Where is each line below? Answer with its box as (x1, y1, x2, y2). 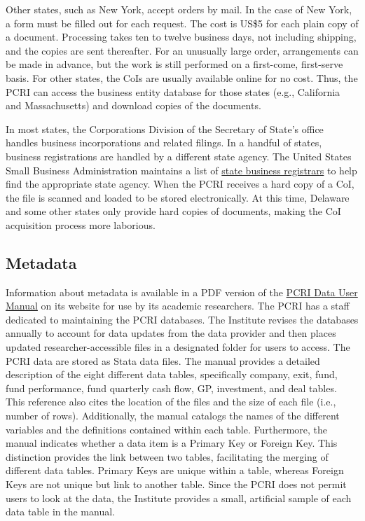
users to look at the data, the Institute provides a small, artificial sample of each (6, 490, 352, 505)
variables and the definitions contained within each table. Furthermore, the (6, 422, 328, 436)
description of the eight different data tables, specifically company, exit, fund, (6, 367, 338, 382)
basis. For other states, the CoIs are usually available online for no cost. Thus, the (6, 70, 358, 85)
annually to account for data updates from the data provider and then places (6, 326, 336, 340)
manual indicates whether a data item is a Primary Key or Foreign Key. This (6, 436, 338, 450)
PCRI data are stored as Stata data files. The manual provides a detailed (6, 353, 320, 368)
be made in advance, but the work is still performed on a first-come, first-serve (6, 57, 343, 71)
